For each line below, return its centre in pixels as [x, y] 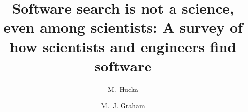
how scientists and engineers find [123, 46]
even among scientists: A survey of [123, 27]
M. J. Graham [123, 105]
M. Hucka [123, 89]
